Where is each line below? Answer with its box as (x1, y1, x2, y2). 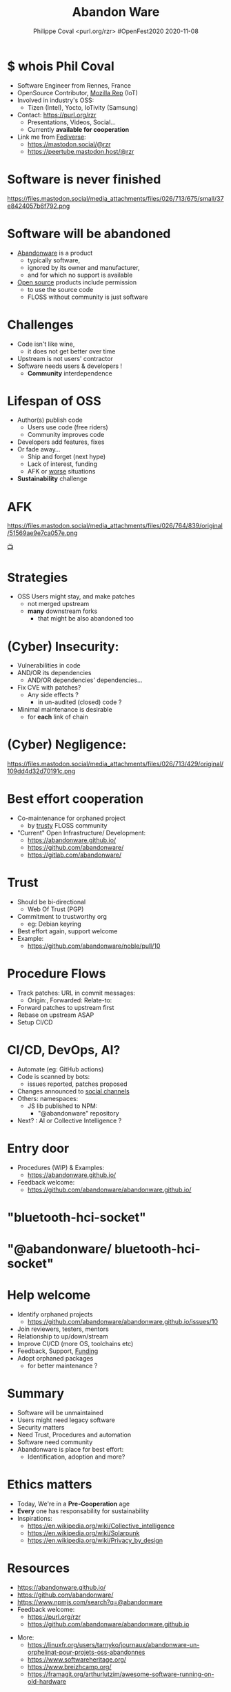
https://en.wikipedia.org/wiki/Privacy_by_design (27, 1537, 163, 1545)
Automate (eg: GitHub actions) (17, 1064, 104, 1073)
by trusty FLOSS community (27, 821, 108, 830)
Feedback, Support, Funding (17, 1347, 99, 1355)
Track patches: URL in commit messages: (17, 989, 136, 997)
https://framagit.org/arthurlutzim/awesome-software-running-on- (27, 1670, 214, 1678)
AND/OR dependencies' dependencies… (27, 676, 143, 684)
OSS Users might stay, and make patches (17, 592, 136, 601)
